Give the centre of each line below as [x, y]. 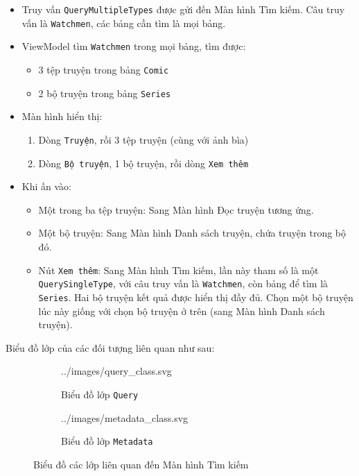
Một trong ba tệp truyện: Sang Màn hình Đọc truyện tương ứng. [176, 209]
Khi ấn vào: [46, 186]
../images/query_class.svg [116, 371]
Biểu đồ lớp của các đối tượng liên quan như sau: [110, 347]
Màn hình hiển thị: [62, 116]
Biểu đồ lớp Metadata [107, 441]
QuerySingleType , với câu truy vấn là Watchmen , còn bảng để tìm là [183, 283]
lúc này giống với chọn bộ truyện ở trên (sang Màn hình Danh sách [182, 311]
